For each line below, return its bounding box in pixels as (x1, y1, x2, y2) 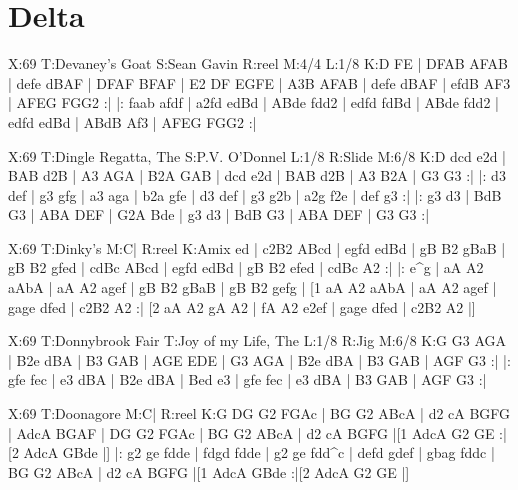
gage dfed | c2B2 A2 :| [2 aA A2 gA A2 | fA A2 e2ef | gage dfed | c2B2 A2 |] (8, 296, 476, 317)
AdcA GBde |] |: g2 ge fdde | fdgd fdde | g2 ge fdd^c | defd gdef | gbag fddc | (23, 442, 495, 463)
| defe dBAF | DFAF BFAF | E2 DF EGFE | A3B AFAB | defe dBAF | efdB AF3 (8, 72, 511, 93)
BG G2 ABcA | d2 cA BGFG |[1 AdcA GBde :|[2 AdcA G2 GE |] (8, 461, 410, 482)
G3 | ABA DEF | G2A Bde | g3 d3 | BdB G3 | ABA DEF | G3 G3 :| (8, 204, 430, 225)
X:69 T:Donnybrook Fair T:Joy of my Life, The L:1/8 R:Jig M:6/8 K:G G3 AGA (8, 330, 506, 351)
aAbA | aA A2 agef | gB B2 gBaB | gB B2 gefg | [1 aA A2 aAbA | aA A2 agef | (8, 277, 497, 298)
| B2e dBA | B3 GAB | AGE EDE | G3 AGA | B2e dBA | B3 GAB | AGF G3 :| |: (8, 349, 511, 370)
